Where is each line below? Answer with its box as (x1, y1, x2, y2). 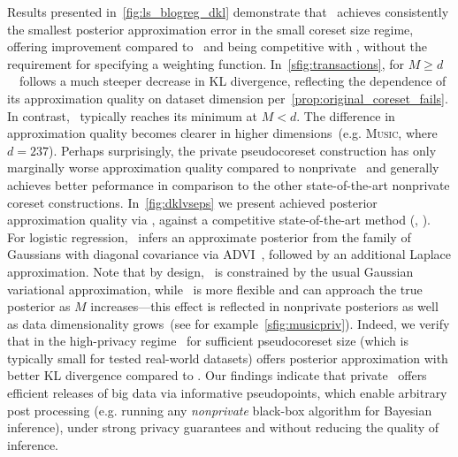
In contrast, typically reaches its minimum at (7, 106, 258, 125)
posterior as (7, 297, 71, 316)
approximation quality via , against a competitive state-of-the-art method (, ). (7, 210, 431, 229)
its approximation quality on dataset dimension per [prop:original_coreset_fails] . (7, 88, 448, 107)
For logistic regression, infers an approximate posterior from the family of (7, 227, 411, 246)
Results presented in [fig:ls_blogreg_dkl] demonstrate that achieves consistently (7, 3, 449, 20)
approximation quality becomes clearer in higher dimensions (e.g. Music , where (7, 124, 438, 142)
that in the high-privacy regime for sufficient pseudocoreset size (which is (7, 331, 408, 350)
